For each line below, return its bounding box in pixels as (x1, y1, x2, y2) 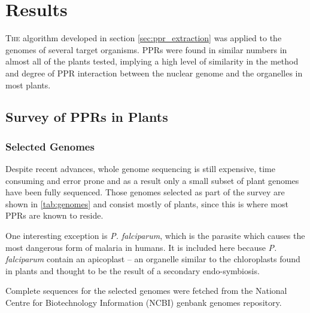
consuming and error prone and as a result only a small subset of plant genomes (5, 174, 299, 186)
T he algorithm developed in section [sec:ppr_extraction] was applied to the (5, 32, 282, 44)
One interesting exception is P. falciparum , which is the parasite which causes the (5, 229, 305, 242)
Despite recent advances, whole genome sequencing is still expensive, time (5, 162, 275, 175)
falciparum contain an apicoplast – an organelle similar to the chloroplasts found (5, 253, 300, 265)
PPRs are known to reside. (5, 209, 104, 222)
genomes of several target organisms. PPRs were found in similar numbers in (5, 43, 287, 56)
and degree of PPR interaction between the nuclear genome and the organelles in (5, 66, 303, 79)
